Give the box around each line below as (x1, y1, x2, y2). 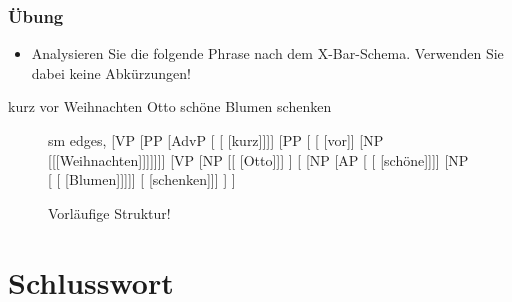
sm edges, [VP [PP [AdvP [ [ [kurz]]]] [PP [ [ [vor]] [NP (48, 130, 384, 150)
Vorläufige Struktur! (48, 202, 171, 223)
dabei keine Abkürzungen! (31, 62, 191, 83)
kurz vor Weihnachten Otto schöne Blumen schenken (8, 96, 332, 117)
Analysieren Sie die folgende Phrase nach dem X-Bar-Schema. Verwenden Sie (31, 43, 504, 64)
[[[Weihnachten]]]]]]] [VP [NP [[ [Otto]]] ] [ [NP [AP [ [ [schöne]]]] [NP (48, 149, 469, 170)
